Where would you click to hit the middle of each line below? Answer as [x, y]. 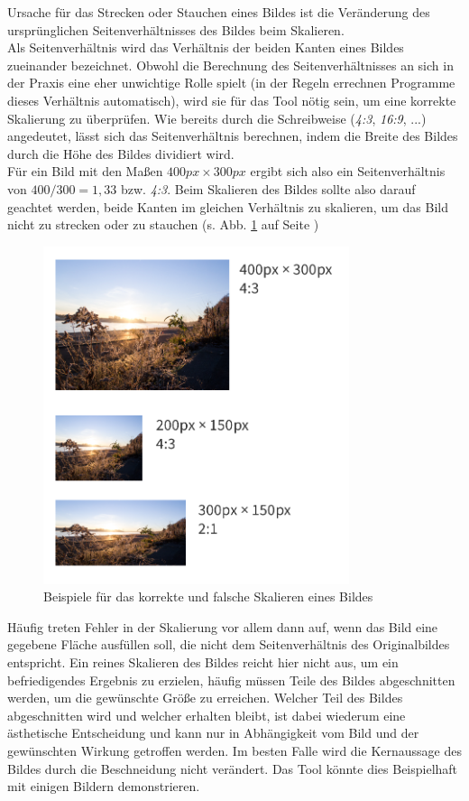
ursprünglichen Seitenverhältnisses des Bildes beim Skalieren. [176, 29]
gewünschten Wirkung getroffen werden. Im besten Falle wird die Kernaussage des [234, 750]
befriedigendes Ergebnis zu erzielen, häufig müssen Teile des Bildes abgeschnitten [231, 680]
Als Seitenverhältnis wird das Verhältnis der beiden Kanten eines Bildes [206, 47]
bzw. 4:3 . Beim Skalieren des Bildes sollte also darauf [268, 188]
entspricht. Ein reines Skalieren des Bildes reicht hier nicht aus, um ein [203, 662]
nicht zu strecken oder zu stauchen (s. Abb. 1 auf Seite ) [163, 224]
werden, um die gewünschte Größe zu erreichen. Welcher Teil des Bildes [205, 698]
